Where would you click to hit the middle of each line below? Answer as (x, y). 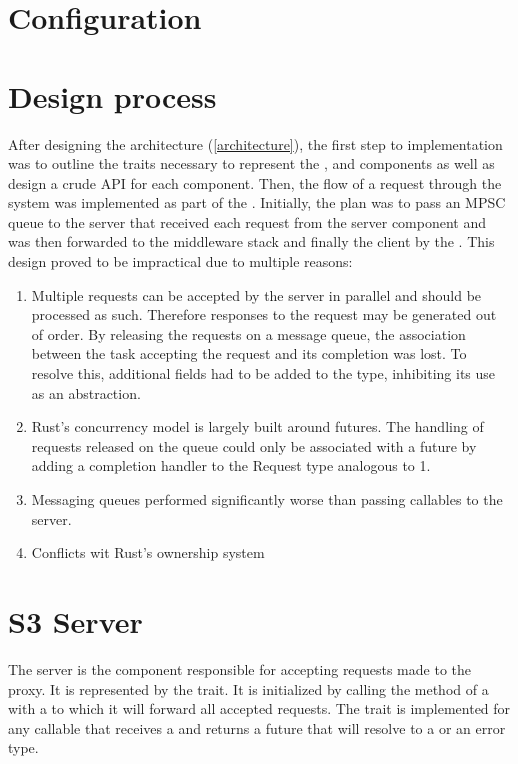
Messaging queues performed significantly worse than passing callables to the (267, 499)
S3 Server (75, 620)
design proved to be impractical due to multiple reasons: (180, 261)
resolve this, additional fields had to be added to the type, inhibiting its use (263, 373)
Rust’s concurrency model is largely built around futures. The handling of (257, 426)
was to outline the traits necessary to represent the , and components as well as (251, 163)
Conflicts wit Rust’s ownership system (148, 552)
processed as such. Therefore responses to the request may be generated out (264, 314)
